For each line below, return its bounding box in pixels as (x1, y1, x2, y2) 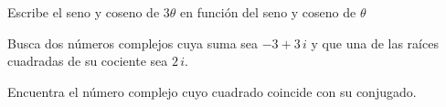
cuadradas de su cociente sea (7, 51, 168, 70)
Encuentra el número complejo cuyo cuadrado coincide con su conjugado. (7, 81, 417, 101)
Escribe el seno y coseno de (7, 3, 160, 21)
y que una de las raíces (311, 33, 439, 52)
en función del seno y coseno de (180, 3, 356, 21)
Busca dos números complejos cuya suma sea (7, 33, 259, 52)
